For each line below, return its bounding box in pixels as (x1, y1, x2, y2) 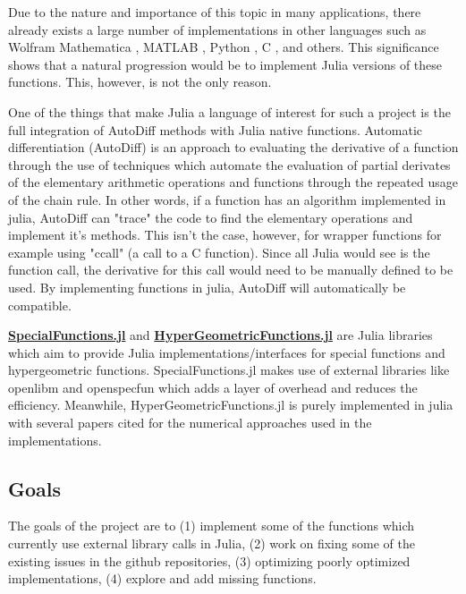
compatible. (8, 295, 72, 314)
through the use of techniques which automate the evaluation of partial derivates (8, 155, 451, 174)
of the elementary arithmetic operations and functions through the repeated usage (8, 173, 458, 191)
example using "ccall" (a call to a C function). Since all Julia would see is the (8, 242, 430, 261)
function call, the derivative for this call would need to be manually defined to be (8, 260, 453, 279)
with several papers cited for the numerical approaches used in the (8, 413, 372, 432)
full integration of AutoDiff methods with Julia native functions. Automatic (8, 120, 423, 139)
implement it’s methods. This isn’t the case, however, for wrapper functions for (8, 225, 442, 244)
